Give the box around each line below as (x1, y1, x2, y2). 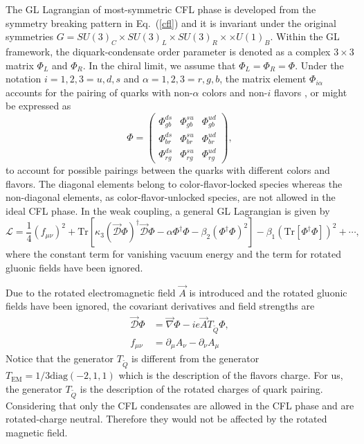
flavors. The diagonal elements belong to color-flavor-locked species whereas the (6, 176, 343, 190)
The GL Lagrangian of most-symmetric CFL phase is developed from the (6, 2, 316, 16)
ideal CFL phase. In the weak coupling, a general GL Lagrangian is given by (6, 203, 330, 217)
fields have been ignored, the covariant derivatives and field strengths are (6, 299, 315, 313)
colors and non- (202, 85, 268, 99)
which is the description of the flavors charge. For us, (118, 368, 343, 382)
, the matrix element (219, 71, 307, 86)
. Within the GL (270, 29, 340, 44)
